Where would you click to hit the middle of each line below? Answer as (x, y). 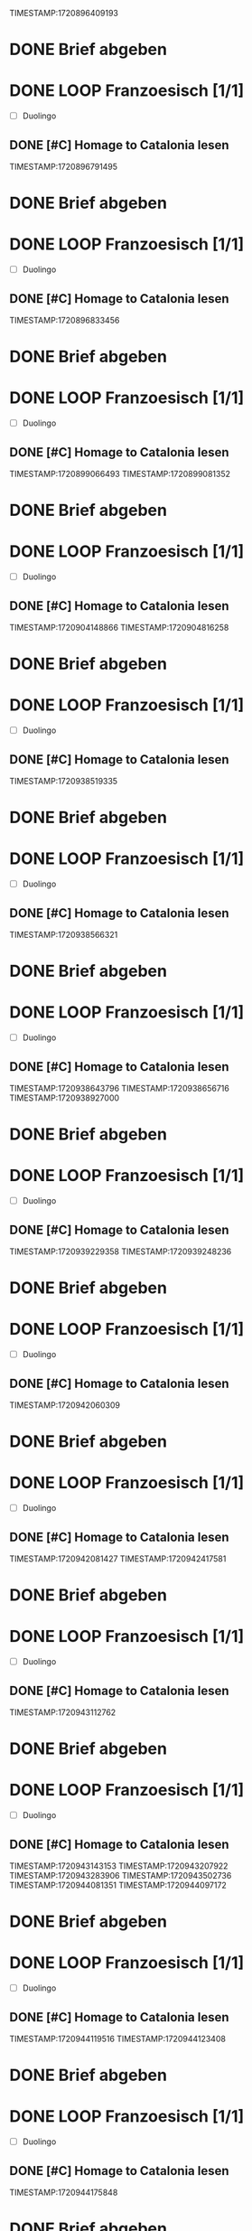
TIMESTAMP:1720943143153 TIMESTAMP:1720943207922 (119, 1866)
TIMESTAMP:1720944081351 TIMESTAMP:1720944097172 (118, 1885)
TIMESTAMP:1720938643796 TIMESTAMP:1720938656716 (120, 1088)
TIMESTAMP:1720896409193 (64, 13)
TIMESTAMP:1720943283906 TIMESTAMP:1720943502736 (121, 1875)
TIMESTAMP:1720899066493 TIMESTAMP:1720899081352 (120, 474)
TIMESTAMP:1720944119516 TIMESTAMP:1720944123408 (117, 2039)
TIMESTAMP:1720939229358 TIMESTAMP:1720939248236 (121, 1251)
